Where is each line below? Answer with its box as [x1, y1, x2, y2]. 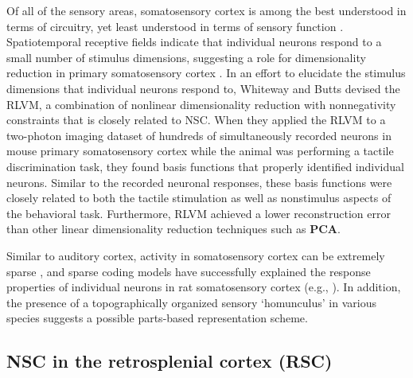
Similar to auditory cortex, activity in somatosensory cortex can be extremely [6, 247, 385, 263]
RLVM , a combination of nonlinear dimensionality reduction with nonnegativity [6, 95, 396, 112]
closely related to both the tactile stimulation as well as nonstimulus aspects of [6, 189, 392, 206]
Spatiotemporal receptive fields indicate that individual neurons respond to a [6, 33, 382, 50]
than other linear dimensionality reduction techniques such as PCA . [6, 220, 341, 237]
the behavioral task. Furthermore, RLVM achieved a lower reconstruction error [6, 205, 391, 221]
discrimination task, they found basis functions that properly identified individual [6, 158, 404, 174]
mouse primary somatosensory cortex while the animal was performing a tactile [6, 142, 394, 159]
